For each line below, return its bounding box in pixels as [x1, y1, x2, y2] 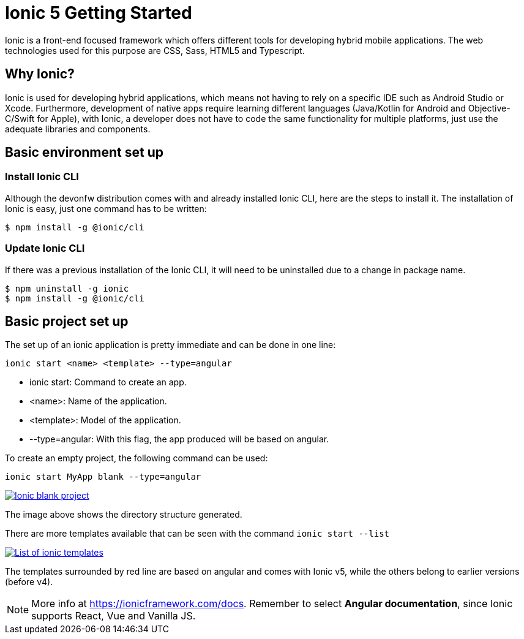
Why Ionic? [5, 66, 75, 82]
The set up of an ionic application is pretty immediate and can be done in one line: [5, 339, 336, 350]
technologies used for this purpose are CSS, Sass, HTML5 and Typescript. [5, 45, 305, 56]
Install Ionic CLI [5, 170, 79, 183]
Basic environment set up [5, 145, 164, 161]
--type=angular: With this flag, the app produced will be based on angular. [29, 434, 329, 445]
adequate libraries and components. [5, 123, 151, 134]
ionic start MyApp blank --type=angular [5, 472, 201, 482]
